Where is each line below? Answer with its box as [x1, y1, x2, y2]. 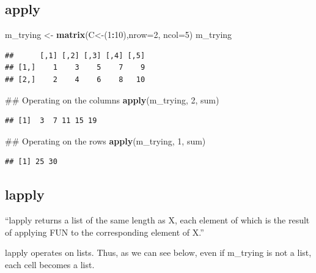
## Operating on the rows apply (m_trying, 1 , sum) [5, 134, 206, 147]
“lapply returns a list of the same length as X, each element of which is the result [5, 214, 310, 226]
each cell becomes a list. [5, 258, 95, 271]
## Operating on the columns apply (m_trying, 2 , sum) [5, 93, 219, 106]
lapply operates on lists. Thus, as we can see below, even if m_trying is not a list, [5, 246, 312, 259]
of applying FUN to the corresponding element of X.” [5, 225, 204, 238]
